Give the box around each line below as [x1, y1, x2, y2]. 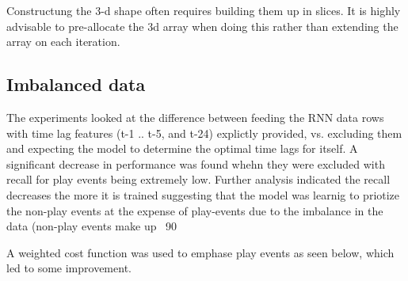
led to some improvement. [6, 260, 132, 276]
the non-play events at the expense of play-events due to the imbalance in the [6, 202, 383, 218]
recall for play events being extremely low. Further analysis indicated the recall [6, 171, 391, 188]
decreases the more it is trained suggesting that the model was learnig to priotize [6, 186, 400, 203]
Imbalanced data [6, 72, 146, 97]
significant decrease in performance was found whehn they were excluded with [6, 155, 385, 172]
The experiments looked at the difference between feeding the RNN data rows [6, 108, 384, 125]
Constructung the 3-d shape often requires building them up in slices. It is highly [6, 2, 401, 18]
